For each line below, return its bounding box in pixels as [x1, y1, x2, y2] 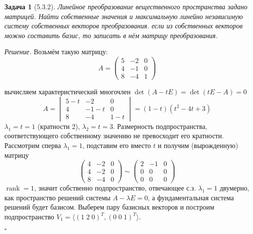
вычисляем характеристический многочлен [4, 86, 131, 97]
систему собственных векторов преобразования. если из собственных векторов [4, 21, 243, 31]
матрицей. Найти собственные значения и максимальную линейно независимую [4, 11, 243, 21]
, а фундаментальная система [148, 192, 234, 202]
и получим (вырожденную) [157, 140, 238, 150]
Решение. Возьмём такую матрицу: [4, 46, 108, 57]
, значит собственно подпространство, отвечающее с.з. [34, 183, 196, 193]
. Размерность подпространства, [113, 121, 207, 131]
